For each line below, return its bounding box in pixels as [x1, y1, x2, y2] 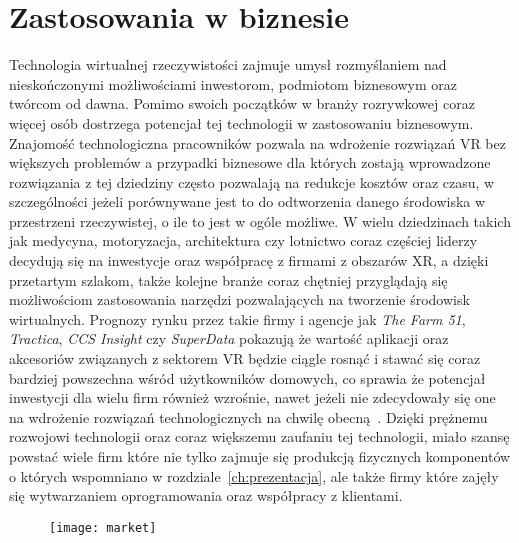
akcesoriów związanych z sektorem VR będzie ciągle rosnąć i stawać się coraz [9, 348, 481, 369]
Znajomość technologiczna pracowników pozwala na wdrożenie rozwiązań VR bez [9, 132, 506, 153]
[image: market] [49, 520, 157, 535]
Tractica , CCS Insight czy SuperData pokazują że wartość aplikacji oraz [9, 328, 449, 349]
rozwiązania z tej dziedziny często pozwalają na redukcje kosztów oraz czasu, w [9, 171, 495, 192]
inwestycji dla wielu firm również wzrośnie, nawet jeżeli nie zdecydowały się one [9, 387, 496, 408]
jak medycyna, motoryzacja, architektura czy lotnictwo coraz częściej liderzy [9, 230, 478, 251]
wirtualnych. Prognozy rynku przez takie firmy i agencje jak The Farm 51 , [9, 308, 466, 329]
